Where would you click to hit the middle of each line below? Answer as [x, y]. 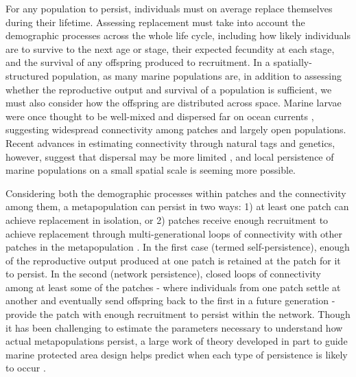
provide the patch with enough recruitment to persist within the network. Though [178, 314]
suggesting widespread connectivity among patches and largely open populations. [176, 129]
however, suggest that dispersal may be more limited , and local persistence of [170, 156]
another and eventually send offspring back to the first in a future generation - [170, 300]
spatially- [293, 62]
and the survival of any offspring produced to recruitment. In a [138, 62]
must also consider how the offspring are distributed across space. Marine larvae [174, 103]
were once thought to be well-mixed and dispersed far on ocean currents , [160, 116]
